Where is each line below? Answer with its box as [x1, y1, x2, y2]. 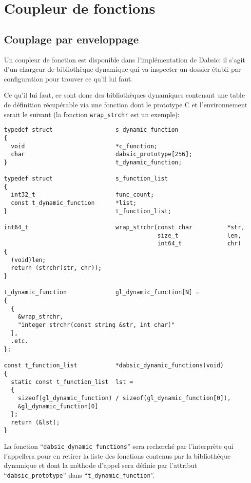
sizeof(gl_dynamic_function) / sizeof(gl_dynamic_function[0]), [18, 394, 231, 402]
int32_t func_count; [11, 191, 154, 199]
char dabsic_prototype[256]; [11, 151, 193, 158]
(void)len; [11, 256, 46, 263]
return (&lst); [11, 419, 60, 426]
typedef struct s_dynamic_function [4, 126, 178, 134]
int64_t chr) [157, 240, 241, 247]
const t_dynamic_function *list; [11, 200, 137, 207]
